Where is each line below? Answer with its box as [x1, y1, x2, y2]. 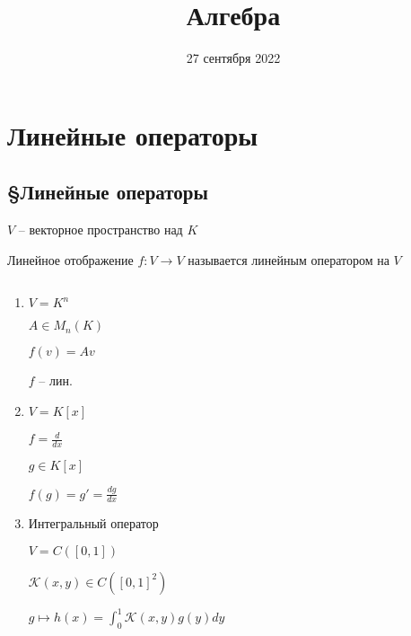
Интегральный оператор [28, 514, 159, 533]
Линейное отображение [7, 250, 134, 269]
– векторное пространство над [18, 220, 183, 239]
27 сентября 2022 [186, 49, 281, 67]
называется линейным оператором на [188, 250, 389, 269]
